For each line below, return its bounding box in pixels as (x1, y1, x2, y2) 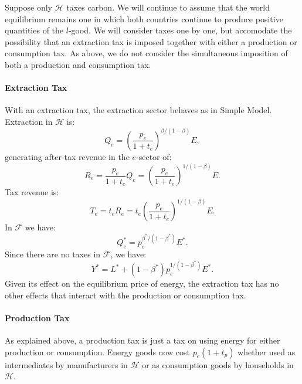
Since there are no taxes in (5, 247, 101, 260)
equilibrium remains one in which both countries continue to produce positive (5, 12, 283, 25)
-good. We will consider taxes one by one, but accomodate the (68, 24, 292, 36)
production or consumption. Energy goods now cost (5, 345, 190, 358)
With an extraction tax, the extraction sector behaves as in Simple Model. (5, 104, 272, 116)
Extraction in (5, 115, 53, 127)
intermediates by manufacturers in (5, 358, 128, 371)
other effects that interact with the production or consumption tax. (5, 288, 246, 301)
